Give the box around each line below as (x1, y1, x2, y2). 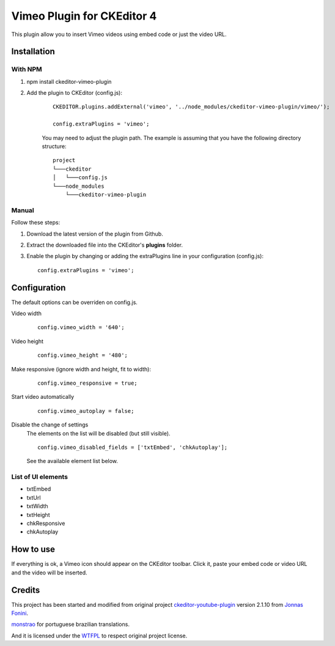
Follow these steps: (11, 219, 61, 226)
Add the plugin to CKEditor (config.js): (26, 89, 122, 97)
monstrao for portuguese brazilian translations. (11, 621, 130, 628)
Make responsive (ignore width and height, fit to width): (11, 365, 151, 373)
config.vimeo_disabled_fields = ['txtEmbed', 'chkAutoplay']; (37, 444, 228, 451)
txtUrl (26, 494, 41, 501)
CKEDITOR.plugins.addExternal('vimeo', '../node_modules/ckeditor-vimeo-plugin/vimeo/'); (53, 103, 330, 110)
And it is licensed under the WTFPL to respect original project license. (11, 632, 188, 639)
